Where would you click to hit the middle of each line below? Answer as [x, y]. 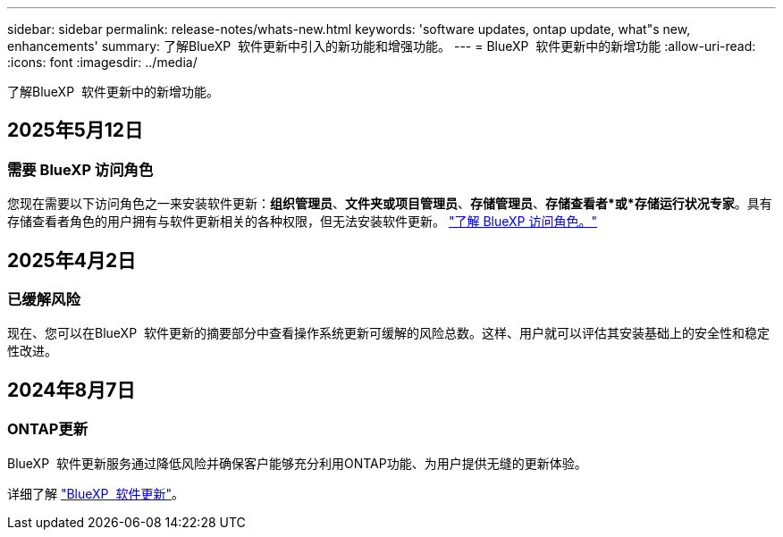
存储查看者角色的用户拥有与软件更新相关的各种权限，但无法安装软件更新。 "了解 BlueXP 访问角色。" [302, 222]
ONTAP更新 [48, 429]
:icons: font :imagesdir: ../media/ [102, 62]
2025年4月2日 [72, 260]
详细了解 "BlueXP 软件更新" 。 [96, 493]
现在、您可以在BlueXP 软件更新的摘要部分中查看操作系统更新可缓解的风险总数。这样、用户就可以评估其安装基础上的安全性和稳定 [388, 333]
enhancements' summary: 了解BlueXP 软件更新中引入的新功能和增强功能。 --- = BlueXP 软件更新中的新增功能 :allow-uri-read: [382, 46]
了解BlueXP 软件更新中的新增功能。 [113, 92]
